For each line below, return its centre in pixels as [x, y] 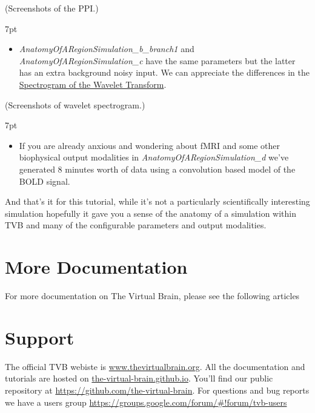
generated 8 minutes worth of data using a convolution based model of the [157, 169]
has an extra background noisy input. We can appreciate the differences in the [164, 72]
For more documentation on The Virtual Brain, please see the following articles [152, 296]
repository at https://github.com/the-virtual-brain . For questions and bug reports [157, 390]
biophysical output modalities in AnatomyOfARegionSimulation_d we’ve [154, 157]
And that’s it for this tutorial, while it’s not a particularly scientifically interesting [157, 201]
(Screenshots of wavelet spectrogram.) [75, 104]
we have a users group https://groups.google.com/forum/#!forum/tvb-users [146, 402]
